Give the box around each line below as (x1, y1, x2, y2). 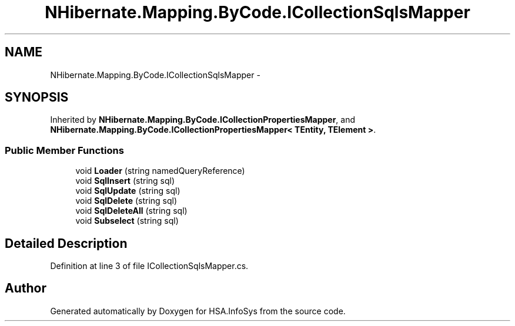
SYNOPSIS (5, 90, 69, 105)
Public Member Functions (5, 144, 124, 156)
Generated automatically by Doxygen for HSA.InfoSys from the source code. (50, 305, 346, 316)
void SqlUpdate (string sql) (75, 186, 180, 196)
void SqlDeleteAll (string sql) (75, 206, 188, 216)
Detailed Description (5, 236, 128, 251)
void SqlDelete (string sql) (75, 196, 178, 206)
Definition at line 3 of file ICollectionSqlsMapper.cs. (50, 261, 249, 271)
